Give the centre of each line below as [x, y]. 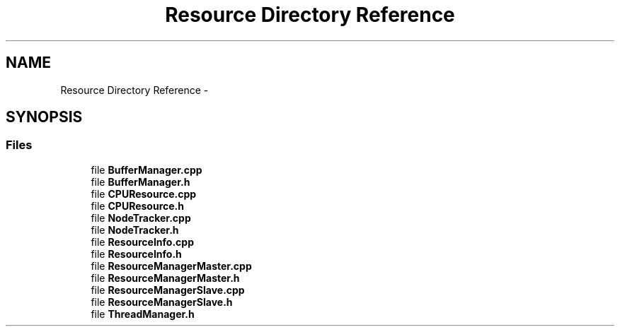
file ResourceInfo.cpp [142, 242]
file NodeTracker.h [135, 230]
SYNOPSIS [44, 117]
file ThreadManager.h [143, 314]
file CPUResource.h [137, 206]
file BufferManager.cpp [147, 170]
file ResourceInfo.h [136, 254]
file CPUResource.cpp [144, 194]
